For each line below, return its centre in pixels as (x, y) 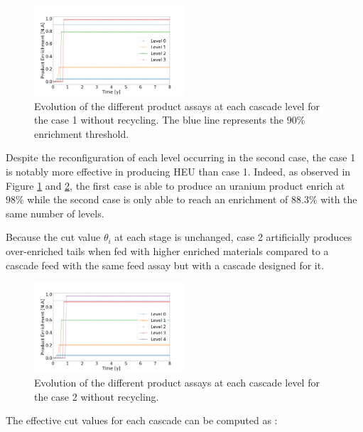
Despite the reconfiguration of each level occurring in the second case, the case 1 (181, 157)
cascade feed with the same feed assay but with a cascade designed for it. (165, 265)
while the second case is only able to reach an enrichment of (158, 199)
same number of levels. (55, 213)
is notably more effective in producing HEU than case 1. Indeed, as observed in (178, 172)
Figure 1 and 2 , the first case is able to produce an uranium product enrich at (175, 185)
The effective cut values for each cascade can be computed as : (142, 420)
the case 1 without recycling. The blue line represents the (159, 120)
